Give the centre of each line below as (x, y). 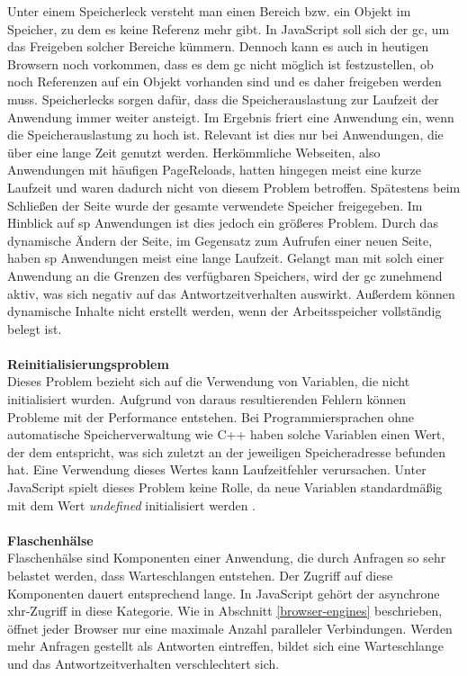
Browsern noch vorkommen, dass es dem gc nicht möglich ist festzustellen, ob (220, 63)
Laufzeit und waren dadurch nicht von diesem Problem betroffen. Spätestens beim (234, 187)
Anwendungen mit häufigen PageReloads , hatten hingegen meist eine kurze (214, 170)
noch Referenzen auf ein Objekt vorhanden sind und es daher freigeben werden (225, 81)
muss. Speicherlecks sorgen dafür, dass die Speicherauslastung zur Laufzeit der (223, 99)
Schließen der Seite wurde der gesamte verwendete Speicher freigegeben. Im (215, 205)
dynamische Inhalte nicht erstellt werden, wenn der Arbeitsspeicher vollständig (225, 311)
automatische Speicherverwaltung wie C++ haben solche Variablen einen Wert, (226, 434)
